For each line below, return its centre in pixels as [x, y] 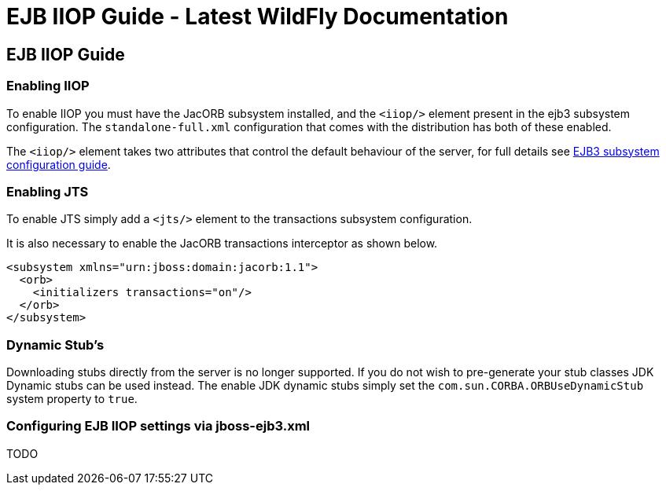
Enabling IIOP [48, 86]
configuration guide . [59, 164]
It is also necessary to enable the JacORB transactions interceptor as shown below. [222, 244]
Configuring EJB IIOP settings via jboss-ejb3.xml [158, 426]
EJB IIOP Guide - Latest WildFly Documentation [258, 16]
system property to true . [72, 399]
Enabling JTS [48, 191]
